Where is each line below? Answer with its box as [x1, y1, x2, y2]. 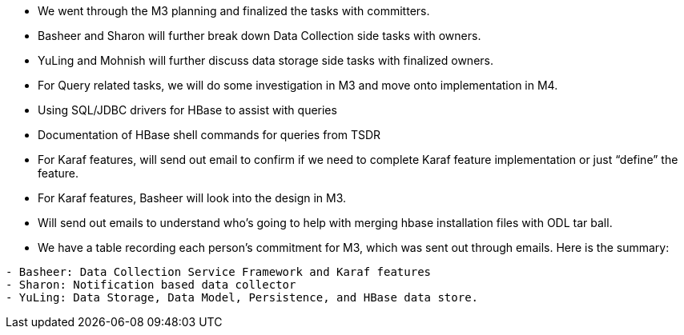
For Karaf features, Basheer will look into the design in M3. [38, 191, 347, 205]
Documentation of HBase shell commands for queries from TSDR [38, 128, 381, 142]
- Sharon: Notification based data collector [6, 278, 296, 291]
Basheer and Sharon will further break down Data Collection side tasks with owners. [38, 29, 481, 42]
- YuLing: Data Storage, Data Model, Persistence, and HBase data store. [6, 291, 479, 304]
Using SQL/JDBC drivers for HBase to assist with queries [38, 103, 337, 117]
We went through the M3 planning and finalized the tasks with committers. [38, 4, 430, 18]
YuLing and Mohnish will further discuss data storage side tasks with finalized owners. [38, 54, 493, 67]
